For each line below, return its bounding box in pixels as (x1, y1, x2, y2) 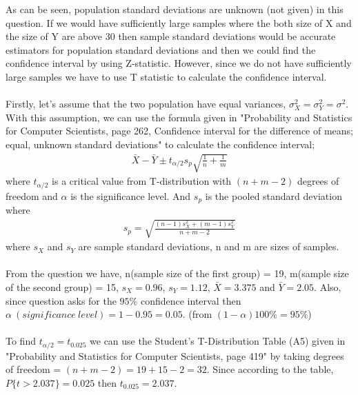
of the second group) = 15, (6, 279, 119, 294)
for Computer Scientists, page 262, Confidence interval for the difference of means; (6, 123, 354, 138)
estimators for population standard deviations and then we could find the (6, 42, 316, 57)
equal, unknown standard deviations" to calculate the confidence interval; (6, 136, 315, 151)
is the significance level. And (70, 188, 191, 203)
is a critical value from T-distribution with (52, 174, 232, 188)
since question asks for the (6, 293, 117, 307)
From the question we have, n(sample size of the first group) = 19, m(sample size (6, 266, 349, 281)
